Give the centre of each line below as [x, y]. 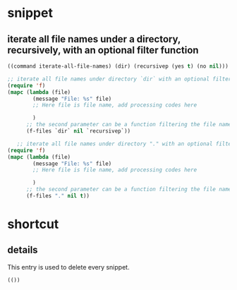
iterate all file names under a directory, [94, 39]
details [23, 250]
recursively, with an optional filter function [103, 50]
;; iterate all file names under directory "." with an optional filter [126, 144]
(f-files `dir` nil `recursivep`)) [78, 131]
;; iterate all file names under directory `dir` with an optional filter [120, 79]
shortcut [33, 224]
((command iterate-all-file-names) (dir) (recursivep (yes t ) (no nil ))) [118, 66]
